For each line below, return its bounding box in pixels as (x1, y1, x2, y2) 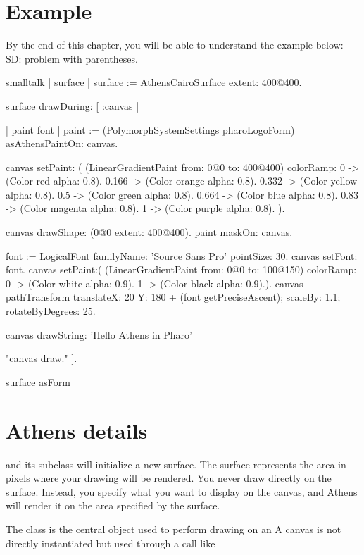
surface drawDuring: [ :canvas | (6, 98, 139, 113)
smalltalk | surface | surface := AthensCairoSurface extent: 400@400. (6, 75, 302, 89)
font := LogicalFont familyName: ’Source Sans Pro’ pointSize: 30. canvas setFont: (6, 248, 358, 263)
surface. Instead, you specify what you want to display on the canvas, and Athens (6, 484, 358, 499)
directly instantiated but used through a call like (6, 535, 215, 550)
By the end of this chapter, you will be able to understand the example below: (6, 37, 344, 52)
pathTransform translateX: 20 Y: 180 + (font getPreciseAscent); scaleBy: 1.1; (6, 289, 341, 304)
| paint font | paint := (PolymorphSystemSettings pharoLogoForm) (6, 122, 295, 137)
